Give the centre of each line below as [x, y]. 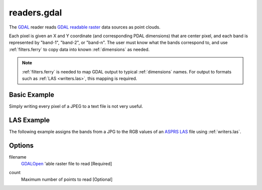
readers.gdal [35, 13]
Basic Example [32, 95]
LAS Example [29, 120]
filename [18, 157]
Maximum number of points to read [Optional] [67, 179]
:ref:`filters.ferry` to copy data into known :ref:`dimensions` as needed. [79, 49]
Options [21, 145]
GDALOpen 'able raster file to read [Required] [67, 164]
